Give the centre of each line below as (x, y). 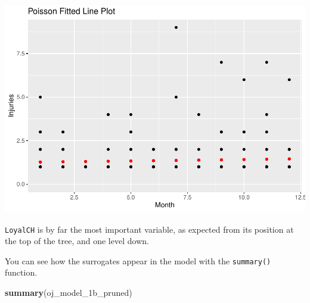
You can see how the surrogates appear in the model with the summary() (138, 260)
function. (21, 272)
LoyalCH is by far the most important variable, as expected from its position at (149, 229)
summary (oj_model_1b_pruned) (69, 293)
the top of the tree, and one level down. (77, 241)
